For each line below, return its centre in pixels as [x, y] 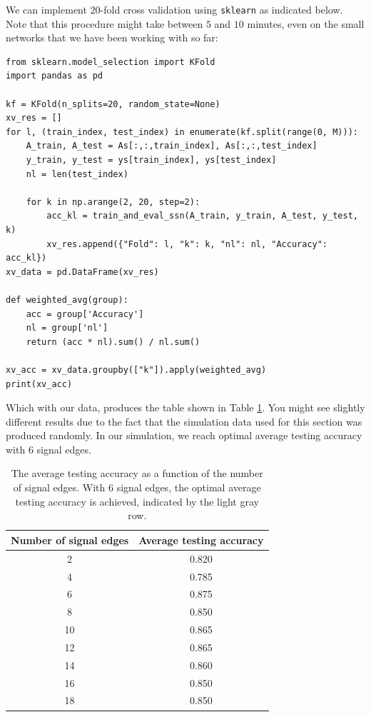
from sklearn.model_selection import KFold [111, 62]
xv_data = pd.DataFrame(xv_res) [82, 272]
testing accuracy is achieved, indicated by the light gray [137, 501]
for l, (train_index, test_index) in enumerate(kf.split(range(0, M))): [182, 132]
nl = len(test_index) [77, 174]
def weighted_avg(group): [67, 300]
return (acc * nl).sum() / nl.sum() [113, 342]
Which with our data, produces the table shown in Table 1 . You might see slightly [185, 407]
